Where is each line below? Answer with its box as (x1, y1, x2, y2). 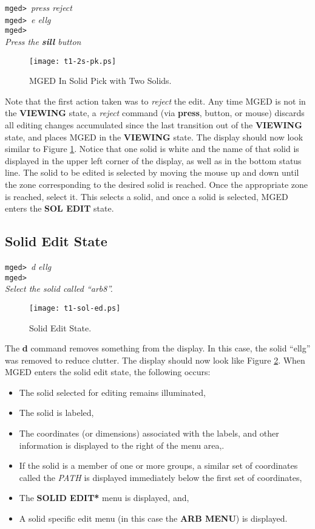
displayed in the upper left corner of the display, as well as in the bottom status (5, 154, 302, 167)
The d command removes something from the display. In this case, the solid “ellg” (5, 342, 311, 354)
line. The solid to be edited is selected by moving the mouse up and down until (5, 166, 299, 179)
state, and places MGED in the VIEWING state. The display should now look (5, 130, 303, 143)
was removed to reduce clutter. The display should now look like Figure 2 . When (5, 353, 305, 366)
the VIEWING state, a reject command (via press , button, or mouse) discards (5, 106, 305, 119)
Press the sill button (5, 35, 81, 47)
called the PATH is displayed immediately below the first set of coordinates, (19, 471, 302, 483)
